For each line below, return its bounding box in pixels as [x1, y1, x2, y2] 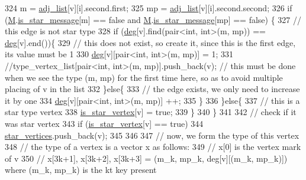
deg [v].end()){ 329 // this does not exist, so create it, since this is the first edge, [5, 36, 296, 48]
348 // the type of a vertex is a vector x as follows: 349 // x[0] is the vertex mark [5, 140, 301, 153]
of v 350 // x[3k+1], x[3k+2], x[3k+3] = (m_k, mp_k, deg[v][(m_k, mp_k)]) [5, 152, 288, 164]
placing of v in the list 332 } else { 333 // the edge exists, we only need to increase [5, 83, 300, 95]
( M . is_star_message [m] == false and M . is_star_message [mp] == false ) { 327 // [5, 13, 302, 25]
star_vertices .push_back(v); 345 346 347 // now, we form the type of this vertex [5, 129, 299, 141]
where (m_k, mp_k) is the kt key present [5, 163, 157, 176]
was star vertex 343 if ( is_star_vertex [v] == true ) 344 [5, 117, 204, 129]
